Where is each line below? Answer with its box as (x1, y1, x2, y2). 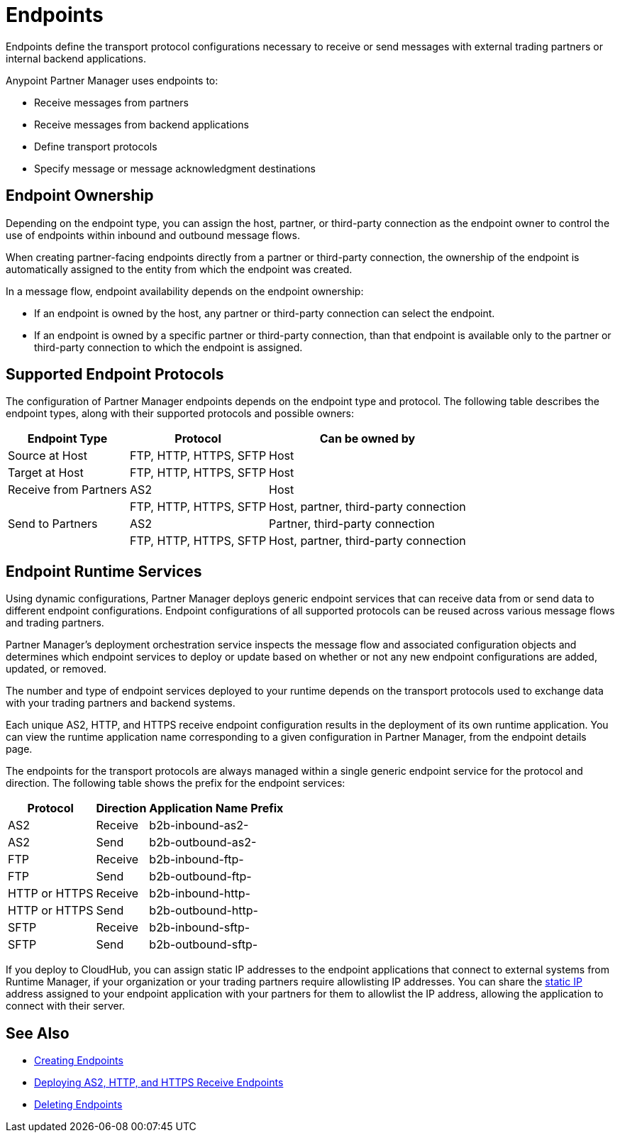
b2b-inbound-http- (149, 886, 250, 901)
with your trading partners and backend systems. (6, 697, 236, 709)
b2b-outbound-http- (149, 903, 258, 918)
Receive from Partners (8, 482, 127, 497)
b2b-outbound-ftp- (149, 869, 252, 884)
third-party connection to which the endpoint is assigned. (34, 341, 303, 353)
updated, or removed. (6, 663, 106, 675)
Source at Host (8, 448, 87, 463)
